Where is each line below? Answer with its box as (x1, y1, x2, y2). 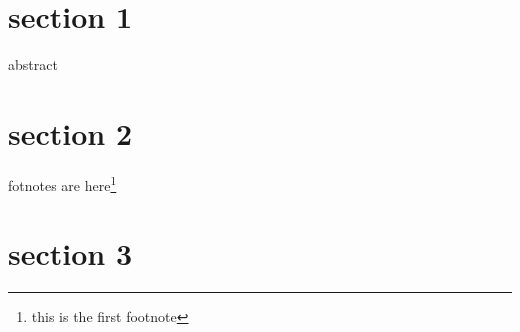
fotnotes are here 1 (8, 171, 117, 195)
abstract (8, 54, 58, 75)
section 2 (8, 112, 133, 153)
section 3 (8, 233, 133, 274)
